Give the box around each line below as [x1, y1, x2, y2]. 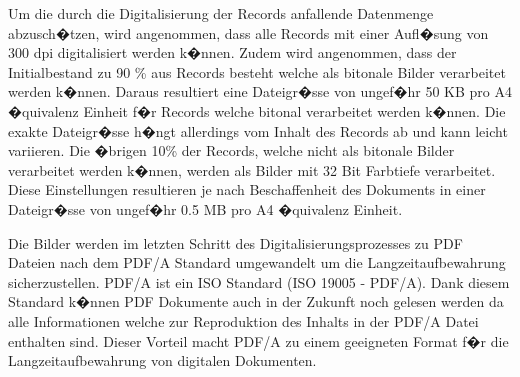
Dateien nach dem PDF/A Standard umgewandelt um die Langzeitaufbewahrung [8, 252, 506, 273]
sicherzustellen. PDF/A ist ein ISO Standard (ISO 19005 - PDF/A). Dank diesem [8, 271, 510, 292]
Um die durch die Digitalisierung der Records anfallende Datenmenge [8, 3, 434, 23]
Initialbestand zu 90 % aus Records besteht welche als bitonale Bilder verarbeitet [8, 61, 506, 82]
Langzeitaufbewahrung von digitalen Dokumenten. [8, 350, 317, 371]
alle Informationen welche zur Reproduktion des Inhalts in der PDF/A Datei [8, 310, 479, 331]
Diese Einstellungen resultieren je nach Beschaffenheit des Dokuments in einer [8, 179, 486, 200]
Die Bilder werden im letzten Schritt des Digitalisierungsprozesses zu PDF [8, 232, 463, 253]
